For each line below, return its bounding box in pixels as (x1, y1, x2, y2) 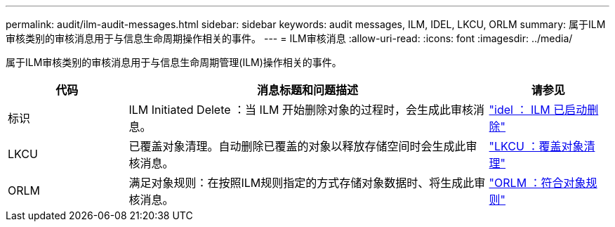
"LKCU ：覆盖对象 (489, 139, 584, 153)
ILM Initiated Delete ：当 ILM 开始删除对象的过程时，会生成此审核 (128, 103, 473, 117)
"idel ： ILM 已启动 (489, 103, 588, 117)
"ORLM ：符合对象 (489, 176, 586, 190)
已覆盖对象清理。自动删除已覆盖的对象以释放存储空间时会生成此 (128, 139, 466, 153)
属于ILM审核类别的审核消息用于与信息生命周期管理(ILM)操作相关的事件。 (6, 56, 342, 68)
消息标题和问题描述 (256, 83, 358, 97)
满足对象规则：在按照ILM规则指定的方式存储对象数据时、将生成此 (128, 176, 475, 190)
